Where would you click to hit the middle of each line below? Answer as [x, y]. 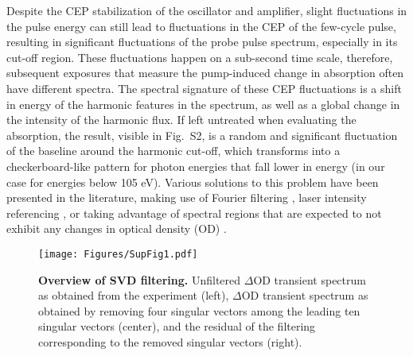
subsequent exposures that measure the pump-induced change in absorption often [205, 73]
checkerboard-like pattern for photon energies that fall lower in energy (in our [196, 166]
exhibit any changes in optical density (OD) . [117, 228]
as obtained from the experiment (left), [134, 295]
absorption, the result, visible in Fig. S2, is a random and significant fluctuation [202, 135]
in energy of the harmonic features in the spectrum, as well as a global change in [203, 104]
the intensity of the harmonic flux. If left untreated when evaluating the [181, 120]
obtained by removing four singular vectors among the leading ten [199, 310]
